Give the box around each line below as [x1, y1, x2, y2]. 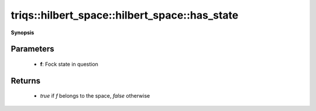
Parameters [11, 44, 54, 54]
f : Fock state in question [40, 60, 99, 67]
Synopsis [11, 29, 35, 36]
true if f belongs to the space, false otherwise [40, 92, 150, 99]
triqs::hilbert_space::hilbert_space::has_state [11, 9, 239, 22]
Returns [11, 76, 41, 85]
